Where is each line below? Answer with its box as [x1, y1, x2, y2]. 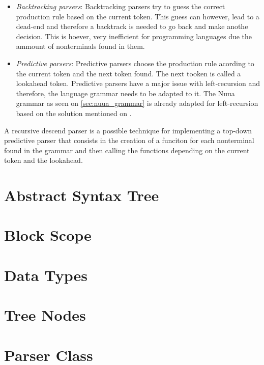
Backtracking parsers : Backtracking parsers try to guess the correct [16, 1, 225, 11]
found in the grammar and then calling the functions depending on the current [4, 145, 250, 155]
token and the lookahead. [4, 155, 83, 165]
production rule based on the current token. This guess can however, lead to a [16, 11, 259, 21]
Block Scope [4, 224, 92, 245]
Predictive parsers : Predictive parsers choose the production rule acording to [16, 58, 254, 68]
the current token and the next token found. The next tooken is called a [16, 68, 241, 78]
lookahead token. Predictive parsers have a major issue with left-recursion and [16, 78, 260, 89]
